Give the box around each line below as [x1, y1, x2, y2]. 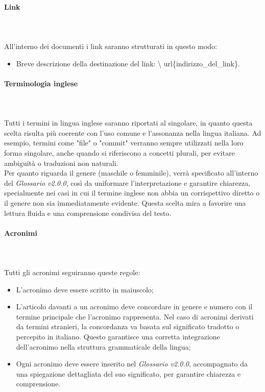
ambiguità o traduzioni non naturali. [4, 157, 118, 168]
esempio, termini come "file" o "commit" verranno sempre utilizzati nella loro [4, 137, 244, 148]
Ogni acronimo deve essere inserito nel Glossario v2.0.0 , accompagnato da [16, 358, 248, 369]
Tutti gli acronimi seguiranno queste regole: [4, 267, 140, 278]
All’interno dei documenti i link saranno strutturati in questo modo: [4, 40, 217, 51]
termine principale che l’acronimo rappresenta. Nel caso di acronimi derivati [16, 311, 254, 322]
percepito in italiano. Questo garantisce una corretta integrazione [16, 331, 220, 342]
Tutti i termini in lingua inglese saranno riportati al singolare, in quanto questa [4, 117, 253, 128]
